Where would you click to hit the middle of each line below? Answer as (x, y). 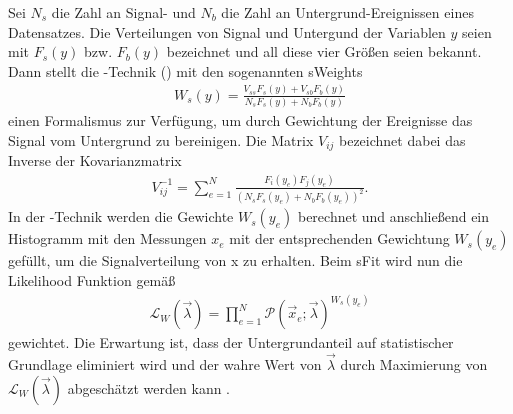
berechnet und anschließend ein (393, 216)
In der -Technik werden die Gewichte (121, 216)
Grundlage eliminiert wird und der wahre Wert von (165, 363)
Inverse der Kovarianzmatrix (95, 160)
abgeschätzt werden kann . (149, 387)
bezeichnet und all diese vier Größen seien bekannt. (324, 51)
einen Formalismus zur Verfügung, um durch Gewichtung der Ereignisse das (240, 120)
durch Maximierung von (414, 363)
